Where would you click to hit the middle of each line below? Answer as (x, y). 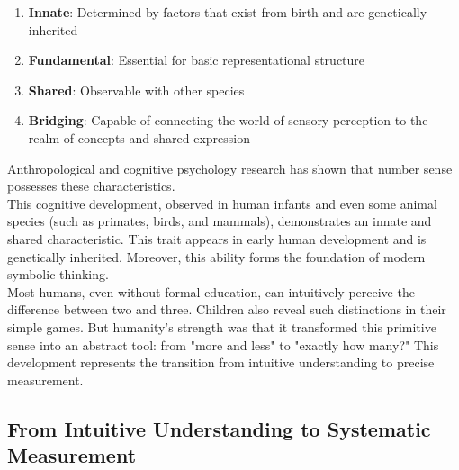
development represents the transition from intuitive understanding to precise (221, 362)
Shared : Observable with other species (136, 90)
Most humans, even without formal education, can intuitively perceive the (211, 291)
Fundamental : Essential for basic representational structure (197, 60)
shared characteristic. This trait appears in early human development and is (217, 238)
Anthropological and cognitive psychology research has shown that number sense (230, 168)
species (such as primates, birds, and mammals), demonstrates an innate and (220, 221)
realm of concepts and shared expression (139, 137)
